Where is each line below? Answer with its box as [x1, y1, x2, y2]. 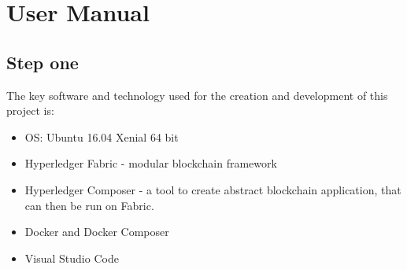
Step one [6, 50, 79, 74]
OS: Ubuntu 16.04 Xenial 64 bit [24, 128, 179, 145]
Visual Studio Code [24, 249, 119, 266]
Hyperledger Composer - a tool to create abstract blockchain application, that [24, 181, 401, 197]
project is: [6, 102, 54, 119]
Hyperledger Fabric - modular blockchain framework [24, 155, 277, 171]
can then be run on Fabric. [24, 197, 154, 213]
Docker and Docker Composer [24, 223, 169, 240]
